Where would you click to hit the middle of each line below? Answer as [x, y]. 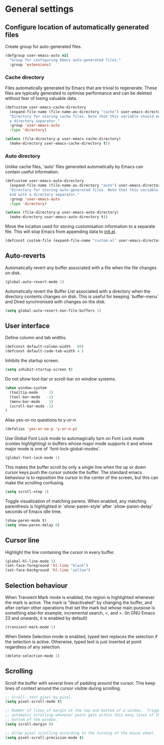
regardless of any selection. [33, 647]
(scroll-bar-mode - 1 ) [31, 406]
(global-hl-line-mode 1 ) [30, 561]
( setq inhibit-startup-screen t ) [39, 370]
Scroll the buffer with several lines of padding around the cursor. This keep [80, 683]
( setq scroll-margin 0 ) [29, 724]
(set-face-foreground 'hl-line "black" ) [47, 566]
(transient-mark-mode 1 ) [30, 627]
